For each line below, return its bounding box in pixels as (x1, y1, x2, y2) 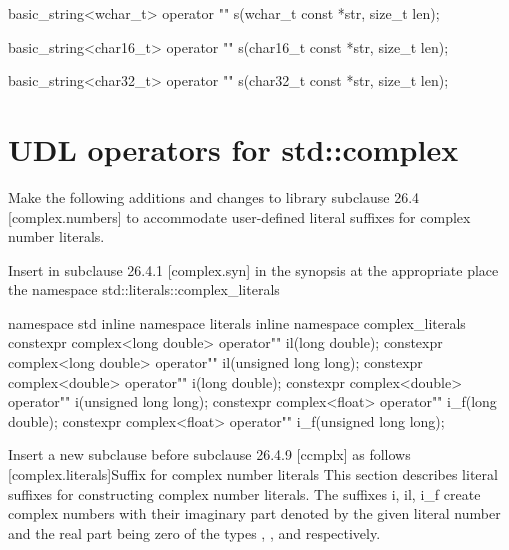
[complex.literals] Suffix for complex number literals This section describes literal (8, 464, 498, 485)
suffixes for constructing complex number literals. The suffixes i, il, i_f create (8, 483, 481, 504)
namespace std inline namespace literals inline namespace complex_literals (8, 312, 466, 333)
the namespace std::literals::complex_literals (8, 279, 280, 300)
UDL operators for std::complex (8, 128, 459, 169)
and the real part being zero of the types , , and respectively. (8, 522, 381, 543)
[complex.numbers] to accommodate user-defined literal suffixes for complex (8, 206, 471, 227)
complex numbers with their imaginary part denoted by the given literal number (8, 503, 501, 524)
